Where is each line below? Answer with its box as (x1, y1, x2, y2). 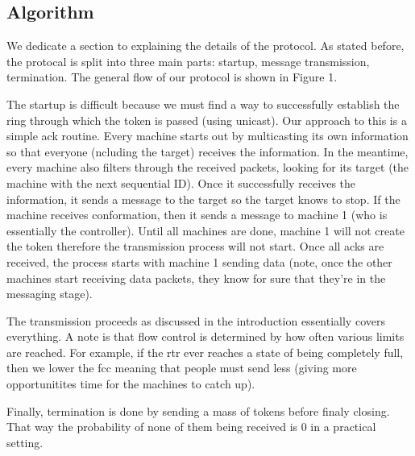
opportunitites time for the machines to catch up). (6, 375, 255, 392)
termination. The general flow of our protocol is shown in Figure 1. (6, 68, 338, 85)
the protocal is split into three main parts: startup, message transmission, (6, 52, 370, 69)
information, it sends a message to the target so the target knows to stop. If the (6, 190, 400, 207)
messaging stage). (6, 285, 93, 302)
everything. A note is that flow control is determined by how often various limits (6, 328, 405, 345)
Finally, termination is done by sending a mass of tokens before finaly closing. (6, 402, 390, 419)
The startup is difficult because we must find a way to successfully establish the (6, 95, 400, 112)
